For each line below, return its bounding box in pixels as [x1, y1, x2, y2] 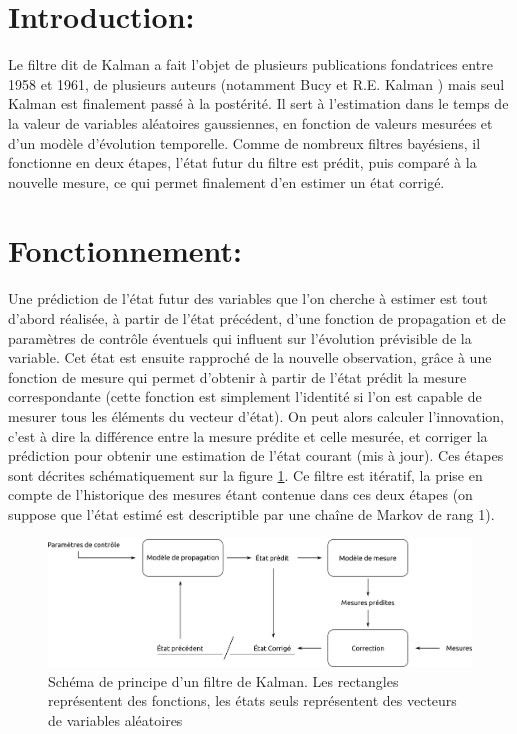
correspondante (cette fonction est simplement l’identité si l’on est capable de [8, 386, 482, 407]
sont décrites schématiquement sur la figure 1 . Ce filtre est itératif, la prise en [8, 464, 483, 485]
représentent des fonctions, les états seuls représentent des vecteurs [48, 690, 457, 711]
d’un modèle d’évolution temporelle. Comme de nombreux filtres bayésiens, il [8, 132, 481, 153]
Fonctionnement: [8, 230, 242, 271]
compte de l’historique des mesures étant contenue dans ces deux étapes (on [8, 484, 473, 505]
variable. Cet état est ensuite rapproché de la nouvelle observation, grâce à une [8, 347, 492, 368]
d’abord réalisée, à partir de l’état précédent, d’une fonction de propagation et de [8, 308, 506, 328]
